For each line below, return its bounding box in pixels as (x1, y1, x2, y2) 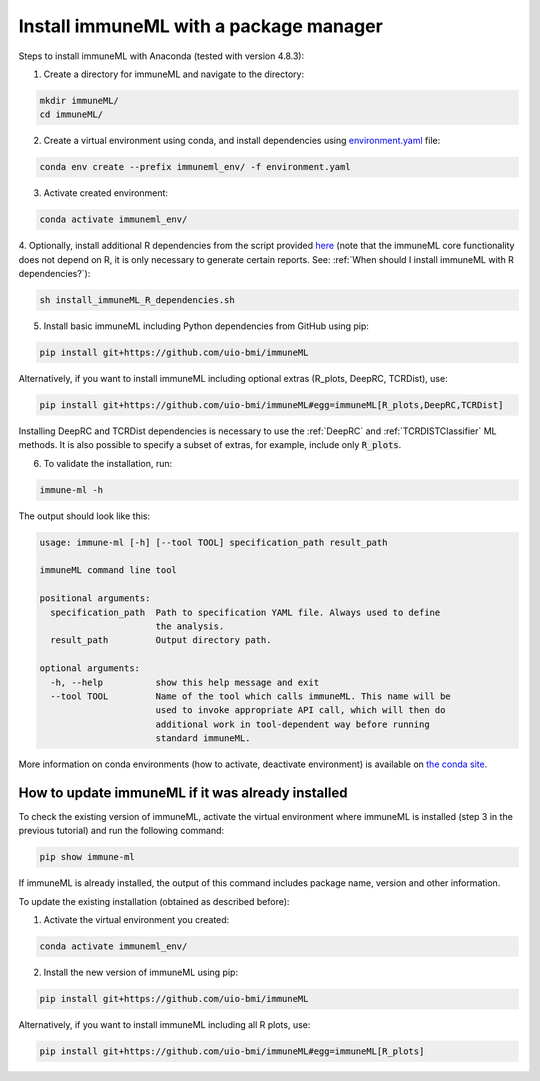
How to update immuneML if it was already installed (18, 784, 348, 801)
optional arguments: (39, 663, 140, 674)
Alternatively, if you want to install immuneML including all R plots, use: (18, 1019, 311, 1031)
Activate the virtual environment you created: (43, 914, 230, 926)
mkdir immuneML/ (39, 95, 120, 106)
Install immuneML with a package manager (18, 15, 384, 37)
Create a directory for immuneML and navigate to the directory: (43, 68, 305, 80)
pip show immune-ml (39, 851, 135, 863)
